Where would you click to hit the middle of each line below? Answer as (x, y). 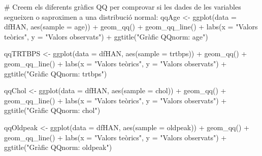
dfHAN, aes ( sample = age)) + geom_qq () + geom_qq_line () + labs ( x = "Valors (131, 27)
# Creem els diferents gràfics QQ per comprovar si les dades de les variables (123, 7)
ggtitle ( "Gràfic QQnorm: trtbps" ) (56, 73)
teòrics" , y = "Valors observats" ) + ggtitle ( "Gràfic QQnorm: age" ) (106, 36)
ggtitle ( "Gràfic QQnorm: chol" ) (52, 110)
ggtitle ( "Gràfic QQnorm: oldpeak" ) (58, 147)
